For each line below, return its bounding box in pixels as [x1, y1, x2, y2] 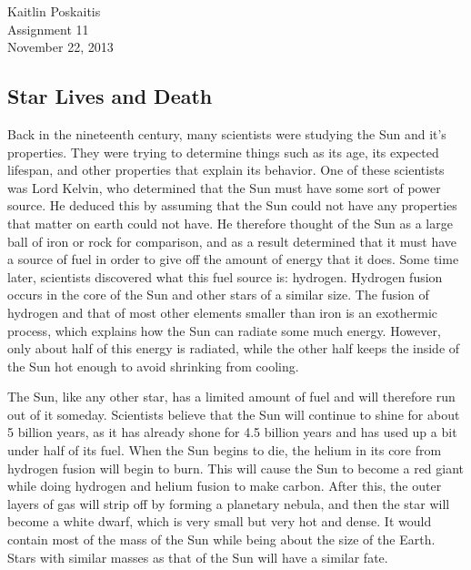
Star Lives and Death [7, 82, 213, 110]
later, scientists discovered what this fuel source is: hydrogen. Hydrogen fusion [7, 267, 443, 286]
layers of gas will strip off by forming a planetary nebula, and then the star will [7, 494, 450, 513]
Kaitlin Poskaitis [7, 2, 101, 20]
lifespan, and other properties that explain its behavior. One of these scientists [7, 160, 445, 179]
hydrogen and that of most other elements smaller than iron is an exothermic [7, 302, 437, 321]
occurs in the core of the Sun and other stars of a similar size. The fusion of [7, 285, 429, 304]
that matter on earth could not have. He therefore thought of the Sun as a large [7, 213, 453, 232]
